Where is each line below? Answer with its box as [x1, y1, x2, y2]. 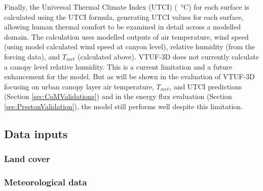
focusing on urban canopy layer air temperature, [4, 81, 154, 91]
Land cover [4, 152, 50, 165]
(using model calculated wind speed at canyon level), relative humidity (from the [4, 41, 255, 52]
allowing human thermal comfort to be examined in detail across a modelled [4, 21, 241, 32]
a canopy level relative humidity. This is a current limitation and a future [4, 61, 232, 72]
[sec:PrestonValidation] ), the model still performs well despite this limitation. [4, 101, 243, 111]
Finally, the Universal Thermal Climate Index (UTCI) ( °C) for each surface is [4, 2, 249, 12]
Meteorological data [4, 176, 87, 188]
